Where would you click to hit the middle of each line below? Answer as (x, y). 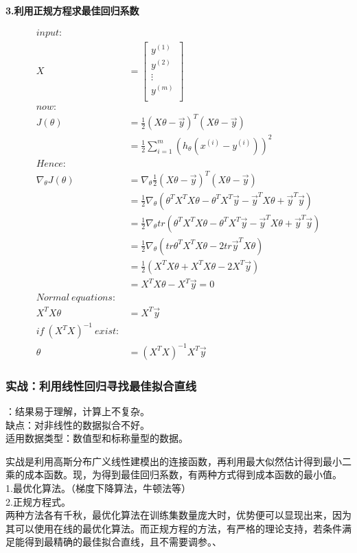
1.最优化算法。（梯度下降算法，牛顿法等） (98, 488)
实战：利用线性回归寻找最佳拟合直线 (101, 385)
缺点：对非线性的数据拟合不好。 (78, 424)
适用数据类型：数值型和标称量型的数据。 (97, 438)
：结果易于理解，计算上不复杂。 (78, 411)
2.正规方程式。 (38, 501)
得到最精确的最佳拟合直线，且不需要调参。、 (123, 542)
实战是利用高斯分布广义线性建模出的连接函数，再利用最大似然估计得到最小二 (178, 461)
